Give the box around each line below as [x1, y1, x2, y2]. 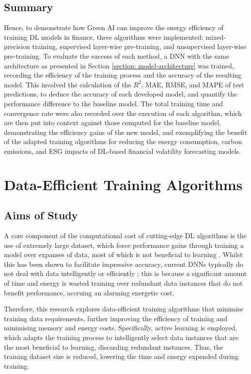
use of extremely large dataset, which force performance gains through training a [4, 240, 244, 250]
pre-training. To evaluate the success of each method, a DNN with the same [4, 50, 229, 61]
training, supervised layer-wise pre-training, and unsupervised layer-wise [32, 41, 247, 51]
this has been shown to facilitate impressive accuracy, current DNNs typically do [4, 259, 243, 269]
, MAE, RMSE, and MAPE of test [141, 79, 244, 89]
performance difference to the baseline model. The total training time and [4, 98, 223, 108]
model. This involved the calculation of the [4, 79, 131, 89]
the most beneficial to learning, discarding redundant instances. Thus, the [4, 341, 223, 352]
